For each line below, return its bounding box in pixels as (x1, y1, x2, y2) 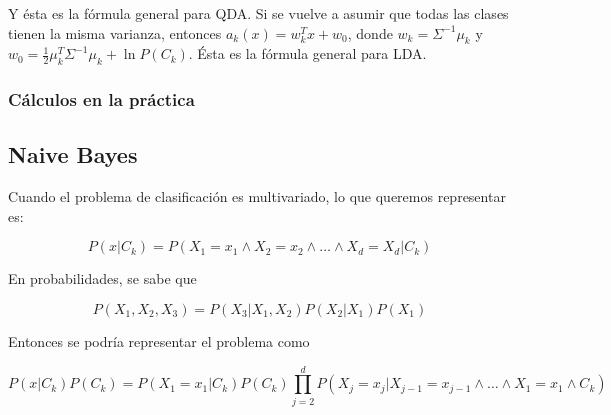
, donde (347, 22, 393, 43)
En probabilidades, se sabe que (8, 268, 197, 289)
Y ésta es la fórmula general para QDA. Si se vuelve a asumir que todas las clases (8, 3, 509, 23)
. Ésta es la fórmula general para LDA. (188, 43, 427, 64)
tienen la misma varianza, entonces (8, 22, 222, 43)
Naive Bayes (8, 139, 138, 170)
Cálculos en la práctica (8, 87, 195, 112)
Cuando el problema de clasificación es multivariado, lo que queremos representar (8, 186, 506, 207)
